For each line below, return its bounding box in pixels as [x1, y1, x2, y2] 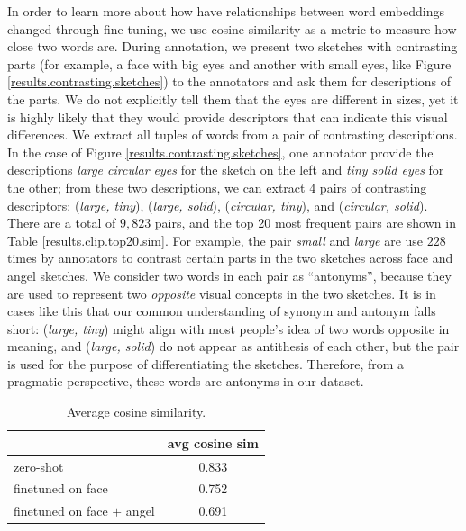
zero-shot [14, 456, 64, 475]
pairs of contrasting [319, 177, 427, 196]
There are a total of [7, 213, 116, 232]
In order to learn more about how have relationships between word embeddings [7, 2, 445, 20]
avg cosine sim [167, 433, 259, 452]
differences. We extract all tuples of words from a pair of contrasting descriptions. [7, 125, 458, 144]
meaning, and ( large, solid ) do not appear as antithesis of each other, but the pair [7, 337, 460, 355]
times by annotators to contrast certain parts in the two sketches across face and [7, 248, 453, 267]
